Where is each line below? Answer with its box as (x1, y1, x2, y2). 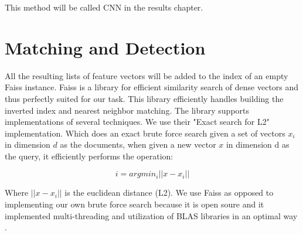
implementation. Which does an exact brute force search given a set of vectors (5, 127, 285, 139)
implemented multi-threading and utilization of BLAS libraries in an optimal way (5, 209, 298, 222)
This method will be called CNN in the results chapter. (5, 1, 203, 13)
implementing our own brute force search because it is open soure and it (5, 198, 264, 210)
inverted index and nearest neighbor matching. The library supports (5, 104, 250, 116)
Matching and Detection (5, 35, 206, 59)
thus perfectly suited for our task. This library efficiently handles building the (5, 92, 284, 104)
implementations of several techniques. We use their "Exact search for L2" (5, 115, 270, 128)
